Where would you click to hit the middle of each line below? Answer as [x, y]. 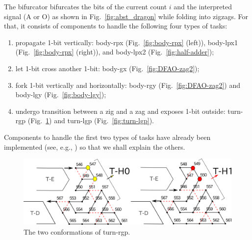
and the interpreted [203, 6]
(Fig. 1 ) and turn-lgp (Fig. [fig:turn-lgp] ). [91, 120]
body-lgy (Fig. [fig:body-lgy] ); [61, 94]
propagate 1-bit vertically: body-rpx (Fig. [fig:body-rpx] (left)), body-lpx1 [126, 42]
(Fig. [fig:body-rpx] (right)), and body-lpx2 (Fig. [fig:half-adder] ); [115, 52]
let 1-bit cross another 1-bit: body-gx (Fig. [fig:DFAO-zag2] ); [107, 68]
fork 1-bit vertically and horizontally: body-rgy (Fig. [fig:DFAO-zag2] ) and [128, 85]
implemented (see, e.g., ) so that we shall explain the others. [95, 147]
